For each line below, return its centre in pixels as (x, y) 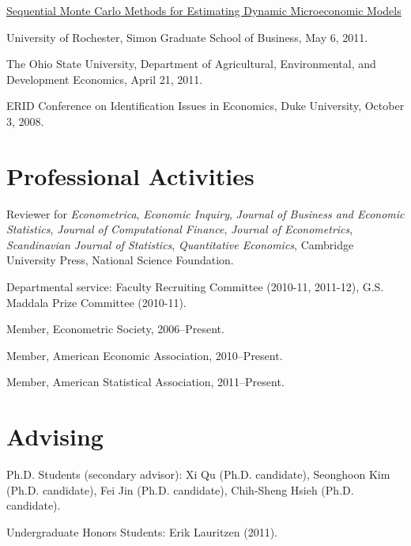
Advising (55, 436)
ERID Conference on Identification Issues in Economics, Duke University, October (205, 106)
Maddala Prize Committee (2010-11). (96, 302)
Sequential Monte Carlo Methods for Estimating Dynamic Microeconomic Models (204, 10)
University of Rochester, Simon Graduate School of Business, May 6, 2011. (187, 37)
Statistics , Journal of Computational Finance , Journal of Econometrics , (180, 229)
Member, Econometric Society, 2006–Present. (115, 329)
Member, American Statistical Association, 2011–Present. (145, 382)
